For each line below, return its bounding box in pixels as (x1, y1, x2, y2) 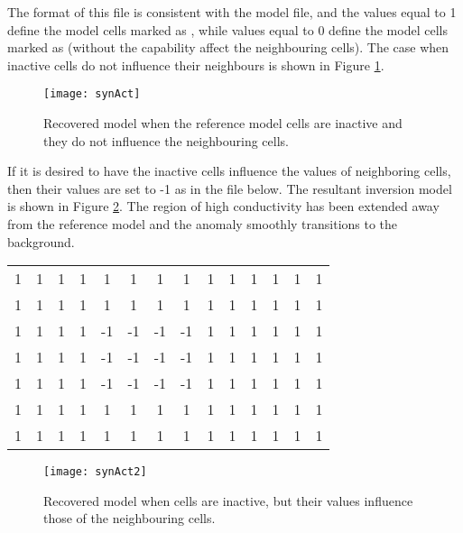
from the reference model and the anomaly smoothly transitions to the (7, 215, 398, 233)
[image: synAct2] (43, 465, 147, 479)
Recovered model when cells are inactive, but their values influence (43, 491, 413, 510)
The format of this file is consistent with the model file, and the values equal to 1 (7, 3, 457, 21)
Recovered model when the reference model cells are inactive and (43, 114, 403, 133)
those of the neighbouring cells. (43, 509, 216, 528)
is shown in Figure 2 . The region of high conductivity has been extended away (7, 197, 440, 216)
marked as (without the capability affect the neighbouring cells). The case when (7, 38, 449, 57)
